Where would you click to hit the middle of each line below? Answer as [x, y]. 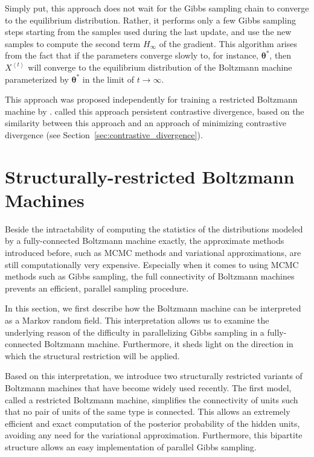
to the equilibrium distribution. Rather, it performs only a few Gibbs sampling [150, 20]
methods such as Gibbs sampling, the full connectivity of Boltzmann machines [150, 276]
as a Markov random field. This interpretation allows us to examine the [137, 320]
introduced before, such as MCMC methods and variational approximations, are [153, 253]
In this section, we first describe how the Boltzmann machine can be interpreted [153, 308]
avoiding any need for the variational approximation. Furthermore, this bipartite [154, 435]
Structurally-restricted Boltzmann [150, 176]
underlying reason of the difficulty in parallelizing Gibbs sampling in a [135, 332]
